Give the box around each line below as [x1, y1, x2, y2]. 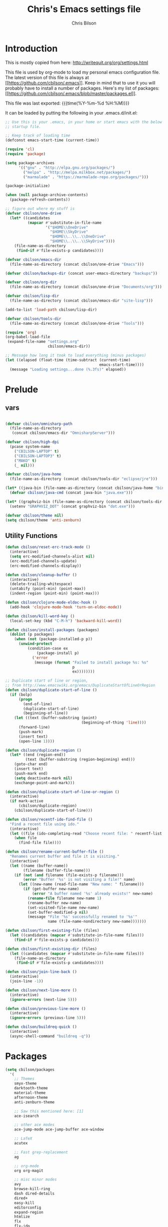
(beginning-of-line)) [23, 711, 68, 716]
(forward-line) [18, 725, 50, 730]
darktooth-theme [14, 1086, 48, 1091]
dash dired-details [14, 1191, 55, 1196]
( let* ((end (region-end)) [9, 752, 66, 758]
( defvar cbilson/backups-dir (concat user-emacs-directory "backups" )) [5, 271, 157, 276]
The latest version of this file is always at [5, 74, 89, 81]
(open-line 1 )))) [18, 739, 55, 744]
